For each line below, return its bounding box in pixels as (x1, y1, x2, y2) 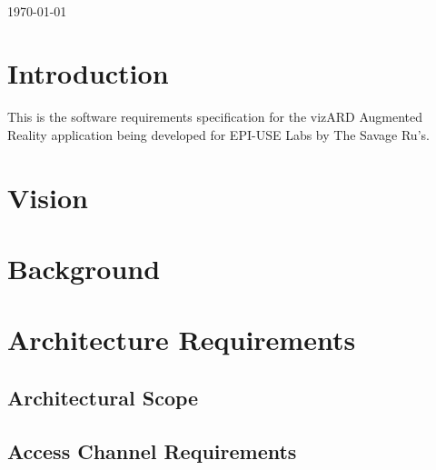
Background (7, 250, 161, 287)
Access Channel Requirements (7, 436, 297, 465)
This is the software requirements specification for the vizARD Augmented (7, 107, 423, 126)
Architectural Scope (7, 384, 199, 412)
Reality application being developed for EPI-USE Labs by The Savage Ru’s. (7, 125, 430, 144)
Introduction (7, 55, 169, 92)
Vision (7, 178, 88, 215)
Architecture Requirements (7, 321, 356, 358)
